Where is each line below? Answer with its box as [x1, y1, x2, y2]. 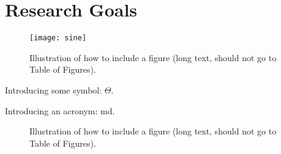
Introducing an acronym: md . [5, 104, 115, 117]
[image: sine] [29, 34, 87, 43]
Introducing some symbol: [5, 83, 102, 96]
